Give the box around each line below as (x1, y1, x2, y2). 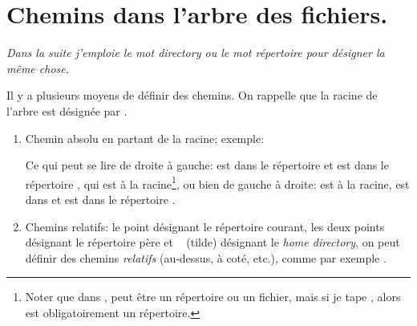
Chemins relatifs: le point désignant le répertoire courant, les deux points (25, 218, 385, 234)
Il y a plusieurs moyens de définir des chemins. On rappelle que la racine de (6, 87, 378, 104)
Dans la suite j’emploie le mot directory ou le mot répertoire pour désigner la (6, 44, 385, 61)
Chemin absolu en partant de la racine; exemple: (25, 129, 265, 146)
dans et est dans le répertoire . (25, 190, 176, 207)
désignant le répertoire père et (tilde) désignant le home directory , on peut (25, 234, 400, 251)
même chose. (6, 59, 70, 76)
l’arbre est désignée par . (6, 102, 128, 119)
